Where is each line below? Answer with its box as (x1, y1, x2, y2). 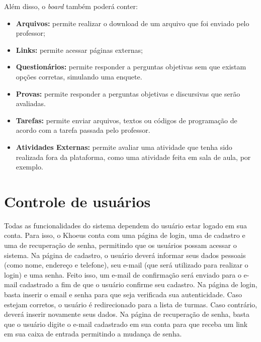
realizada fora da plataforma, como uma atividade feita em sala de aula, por (16, 151, 251, 162)
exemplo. (16, 161, 43, 172)
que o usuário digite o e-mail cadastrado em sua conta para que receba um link (4, 318, 248, 329)
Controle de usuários (4, 191, 151, 211)
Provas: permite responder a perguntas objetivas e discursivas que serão (16, 88, 240, 99)
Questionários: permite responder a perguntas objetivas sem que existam (16, 61, 246, 72)
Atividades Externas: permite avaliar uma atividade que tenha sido (16, 141, 232, 152)
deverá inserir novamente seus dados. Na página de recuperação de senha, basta (4, 309, 249, 319)
